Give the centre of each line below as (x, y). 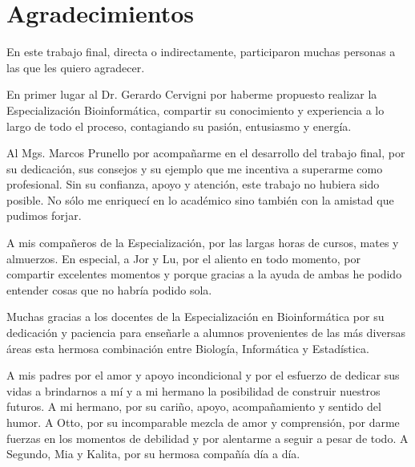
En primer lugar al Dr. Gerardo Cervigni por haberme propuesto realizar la (192, 94)
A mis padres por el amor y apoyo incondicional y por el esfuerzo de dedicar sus (203, 375)
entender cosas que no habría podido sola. (109, 289)
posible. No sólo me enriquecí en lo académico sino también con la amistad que (200, 199)
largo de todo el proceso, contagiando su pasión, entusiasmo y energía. (179, 126)
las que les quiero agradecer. (76, 67)
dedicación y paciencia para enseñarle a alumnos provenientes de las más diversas (206, 333)
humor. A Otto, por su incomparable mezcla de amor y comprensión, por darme (203, 422)
